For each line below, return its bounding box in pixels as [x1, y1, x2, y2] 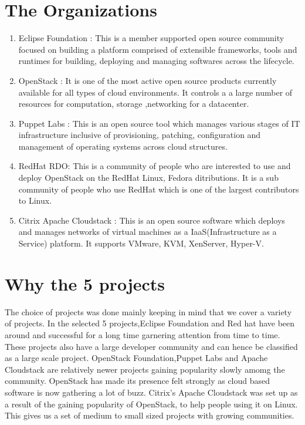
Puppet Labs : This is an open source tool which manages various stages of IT [18, 117, 300, 129]
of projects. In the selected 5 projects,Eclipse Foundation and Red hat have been [5, 317, 295, 329]
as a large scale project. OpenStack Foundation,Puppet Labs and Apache [5, 352, 268, 364]
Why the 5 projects [5, 271, 165, 295]
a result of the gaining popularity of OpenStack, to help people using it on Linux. [5, 397, 298, 410]
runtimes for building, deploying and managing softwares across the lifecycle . [18, 55, 294, 67]
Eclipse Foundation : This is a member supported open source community [18, 32, 284, 44]
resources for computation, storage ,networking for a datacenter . [18, 97, 249, 110]
